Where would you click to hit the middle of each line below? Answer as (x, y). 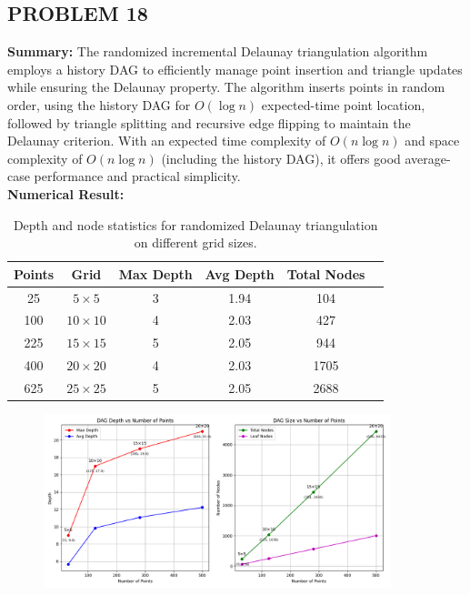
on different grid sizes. (195, 242)
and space (432, 141)
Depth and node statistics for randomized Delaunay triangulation (195, 224)
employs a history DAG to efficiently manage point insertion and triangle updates (235, 69)
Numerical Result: (66, 193)
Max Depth (155, 273)
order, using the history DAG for (99, 104)
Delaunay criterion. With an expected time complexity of (167, 141)
